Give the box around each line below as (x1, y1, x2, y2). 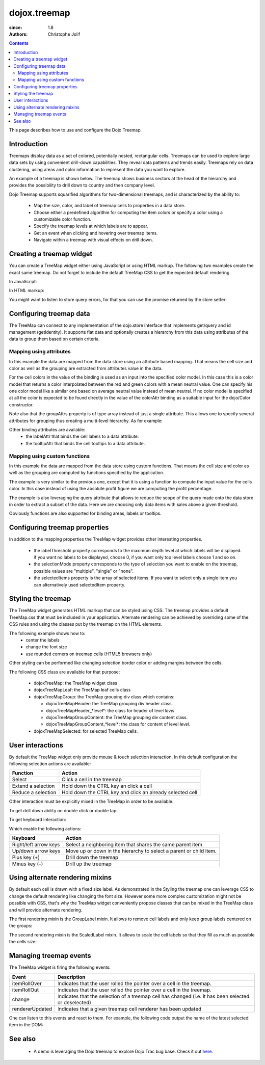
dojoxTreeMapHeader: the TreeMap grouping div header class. (46, 701, 173, 707)
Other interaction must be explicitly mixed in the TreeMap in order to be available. (9, 799, 174, 804)
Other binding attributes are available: (9, 427, 85, 433)
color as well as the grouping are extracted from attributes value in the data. (9, 365, 163, 371)
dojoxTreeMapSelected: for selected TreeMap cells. (33, 728, 138, 734)
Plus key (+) (12, 854, 40, 861)
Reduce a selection (12, 789, 56, 796)
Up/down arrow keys (12, 847, 61, 854)
